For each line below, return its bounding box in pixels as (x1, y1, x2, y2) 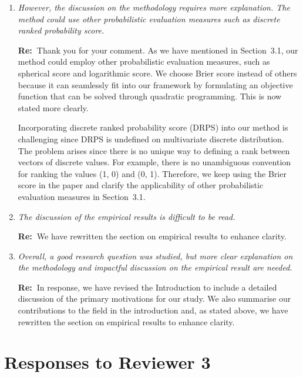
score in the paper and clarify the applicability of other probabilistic (18, 179, 264, 191)
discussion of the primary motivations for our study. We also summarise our (18, 292, 291, 305)
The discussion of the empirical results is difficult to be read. (18, 210, 235, 222)
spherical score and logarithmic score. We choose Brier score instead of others (18, 66, 297, 79)
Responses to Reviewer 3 (4, 350, 211, 374)
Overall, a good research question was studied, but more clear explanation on (18, 249, 293, 262)
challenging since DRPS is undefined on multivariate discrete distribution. (18, 132, 284, 145)
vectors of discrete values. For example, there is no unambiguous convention (18, 156, 291, 168)
